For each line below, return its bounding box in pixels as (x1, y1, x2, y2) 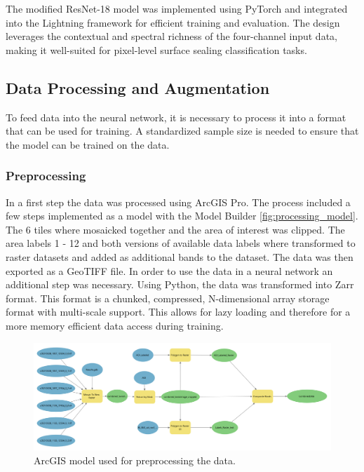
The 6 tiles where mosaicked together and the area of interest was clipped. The (6, 222, 345, 236)
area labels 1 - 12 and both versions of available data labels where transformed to (6, 236, 356, 250)
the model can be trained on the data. (6, 137, 170, 151)
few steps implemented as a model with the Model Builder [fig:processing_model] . (6, 208, 358, 223)
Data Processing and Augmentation (6, 76, 270, 98)
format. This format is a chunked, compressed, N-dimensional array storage (6, 290, 330, 305)
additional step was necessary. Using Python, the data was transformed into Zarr (6, 277, 354, 292)
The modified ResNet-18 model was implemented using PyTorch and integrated (6, 1, 348, 15)
